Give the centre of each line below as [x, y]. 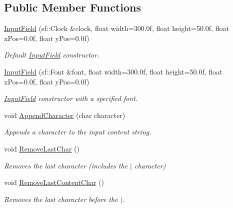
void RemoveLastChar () [42, 148]
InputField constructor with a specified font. [71, 98]
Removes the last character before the [61, 199]
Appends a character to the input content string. [78, 132]
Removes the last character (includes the [66, 165]
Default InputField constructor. [52, 55]
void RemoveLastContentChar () [54, 182]
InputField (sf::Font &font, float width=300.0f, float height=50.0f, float [113, 71]
